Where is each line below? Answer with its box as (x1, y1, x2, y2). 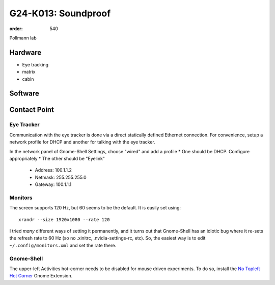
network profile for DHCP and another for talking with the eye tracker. (9, 139, 155, 145)
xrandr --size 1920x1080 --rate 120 (18, 217, 110, 222)
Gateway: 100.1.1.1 (35, 181, 72, 187)
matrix (22, 69, 36, 75)
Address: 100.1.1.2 (35, 167, 72, 173)
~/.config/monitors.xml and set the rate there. (9, 242, 117, 248)
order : (9, 26, 23, 32)
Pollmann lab (9, 35, 37, 41)
